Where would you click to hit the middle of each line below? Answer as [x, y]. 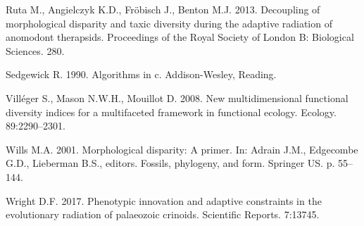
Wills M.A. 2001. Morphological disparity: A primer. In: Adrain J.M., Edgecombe [182, 149]
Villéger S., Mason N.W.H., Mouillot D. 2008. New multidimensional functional [177, 98]
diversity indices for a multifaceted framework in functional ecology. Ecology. [171, 112]
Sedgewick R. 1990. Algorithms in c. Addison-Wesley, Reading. [141, 74]
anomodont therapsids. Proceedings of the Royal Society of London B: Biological [180, 37]
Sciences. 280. [35, 50]
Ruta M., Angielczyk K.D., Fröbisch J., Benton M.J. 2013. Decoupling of [163, 9]
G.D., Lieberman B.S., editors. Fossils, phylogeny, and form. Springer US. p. [170, 163]
